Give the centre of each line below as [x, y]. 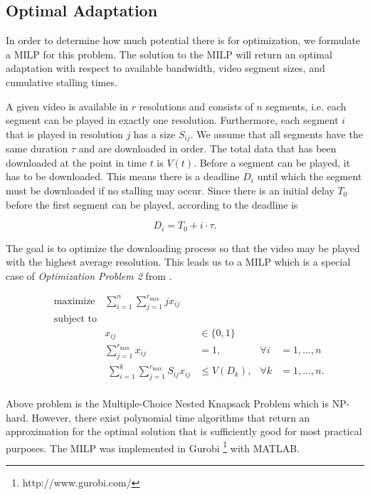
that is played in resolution [64, 134]
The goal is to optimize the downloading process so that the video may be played [183, 247]
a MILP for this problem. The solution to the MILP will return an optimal [169, 54]
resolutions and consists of [196, 106]
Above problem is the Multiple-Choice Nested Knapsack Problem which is [168, 403]
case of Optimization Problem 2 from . [89, 275]
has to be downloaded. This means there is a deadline [123, 176]
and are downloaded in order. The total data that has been [207, 148]
